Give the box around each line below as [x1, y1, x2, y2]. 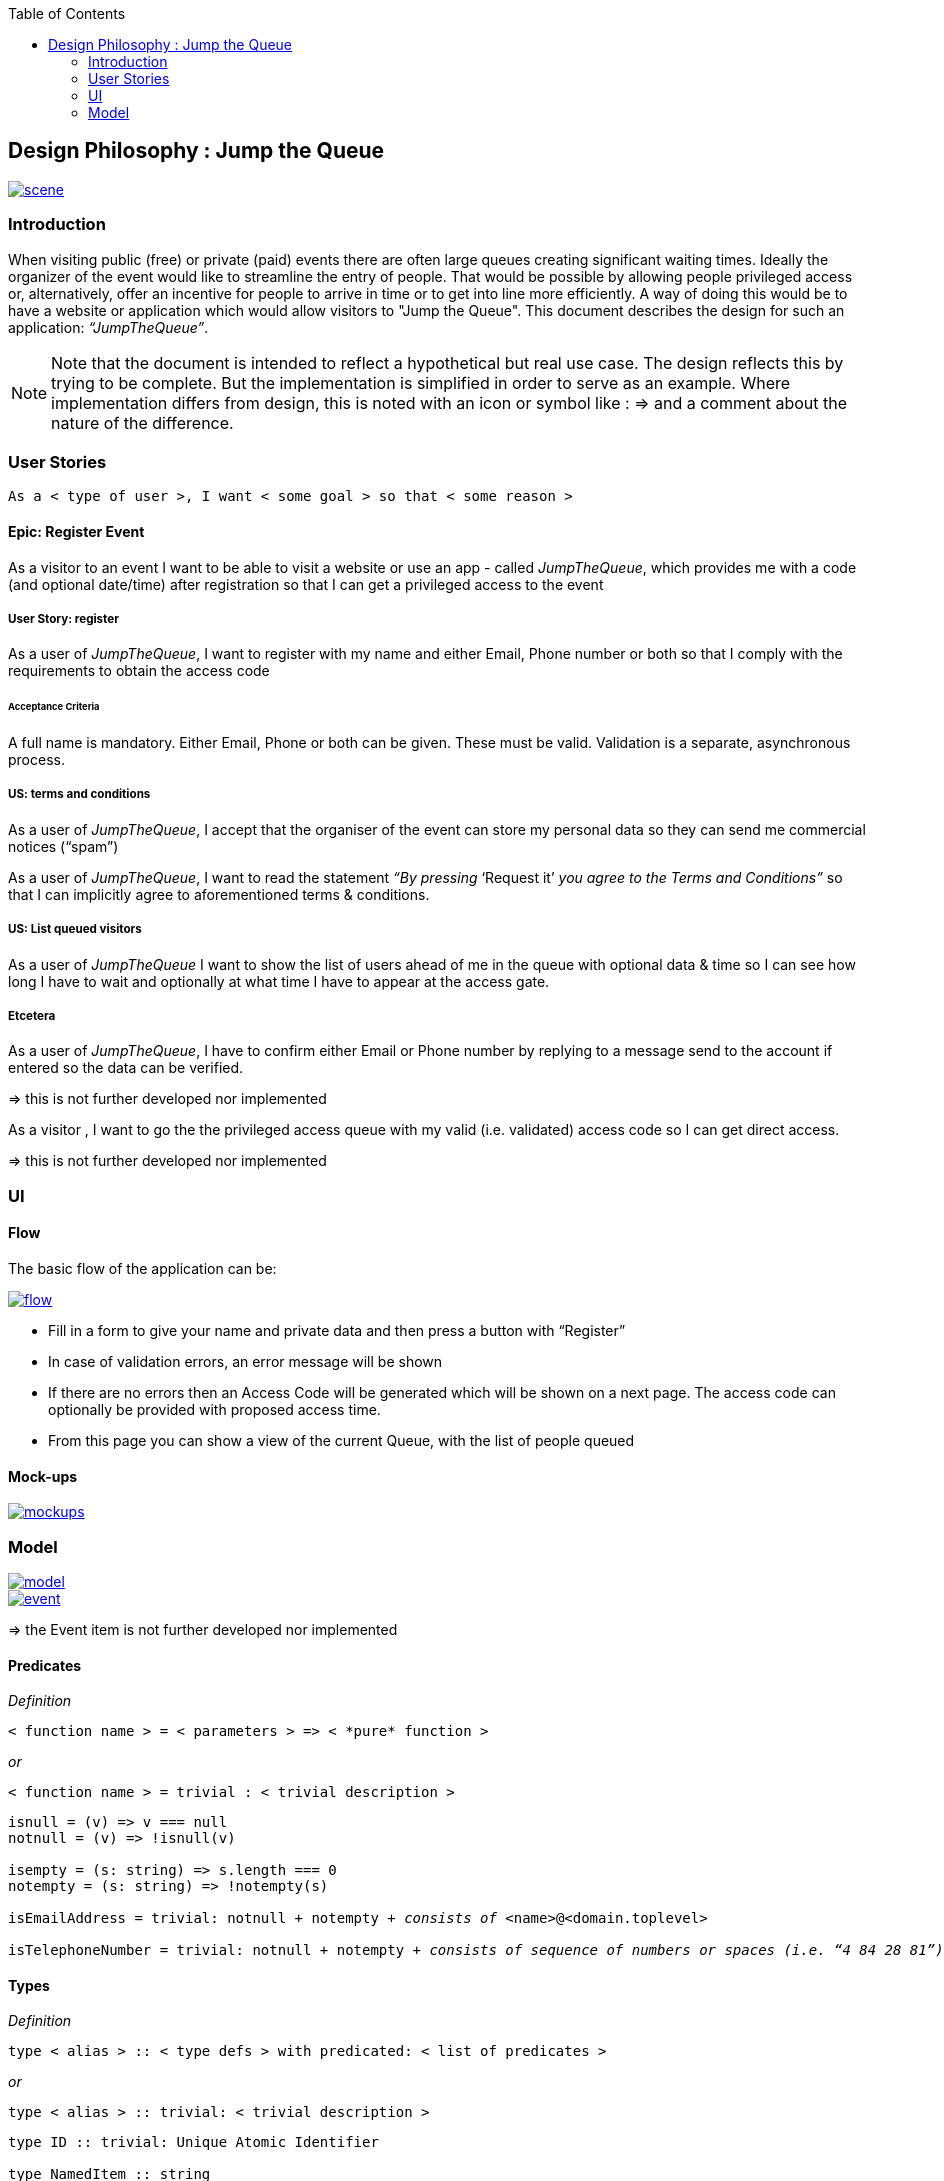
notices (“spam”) [8, 837, 119, 855]
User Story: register [8, 611, 119, 626]
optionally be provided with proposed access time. [48, 1400, 381, 1418]
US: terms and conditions [8, 787, 151, 802]
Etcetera [8, 1008, 56, 1023]
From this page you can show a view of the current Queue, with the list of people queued [48, 1431, 635, 1449]
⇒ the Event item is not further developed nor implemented [8, 1620, 398, 1638]
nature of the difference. [51, 412, 234, 433]
